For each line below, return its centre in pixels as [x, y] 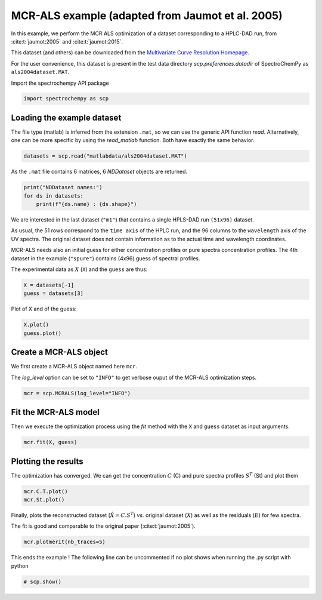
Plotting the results [47, 461]
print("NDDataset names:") [63, 187]
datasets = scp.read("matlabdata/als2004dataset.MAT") [105, 156]
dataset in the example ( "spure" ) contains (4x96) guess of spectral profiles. [106, 258]
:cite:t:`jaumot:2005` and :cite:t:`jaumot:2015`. [67, 41]
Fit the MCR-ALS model [55, 412]
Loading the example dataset [66, 117]
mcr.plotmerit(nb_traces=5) [64, 542]
